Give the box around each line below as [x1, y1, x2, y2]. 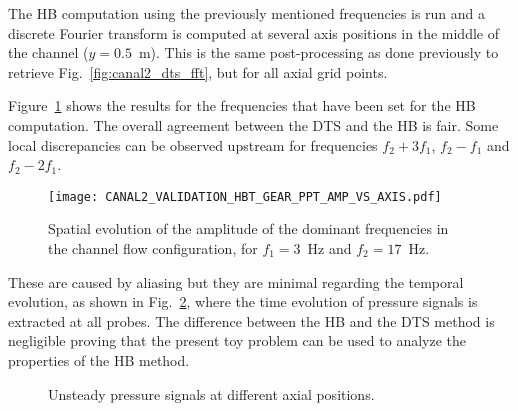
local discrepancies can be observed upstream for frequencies [8, 134, 378, 155]
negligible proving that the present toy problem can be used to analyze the [8, 330, 466, 351]
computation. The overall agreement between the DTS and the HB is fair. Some [8, 114, 499, 135]
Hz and [307, 238, 352, 258]
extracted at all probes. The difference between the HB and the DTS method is [8, 310, 495, 331]
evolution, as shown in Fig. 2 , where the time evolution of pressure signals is [8, 291, 478, 312]
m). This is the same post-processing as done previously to [138, 42, 499, 63]
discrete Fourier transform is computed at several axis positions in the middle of [8, 22, 499, 43]
